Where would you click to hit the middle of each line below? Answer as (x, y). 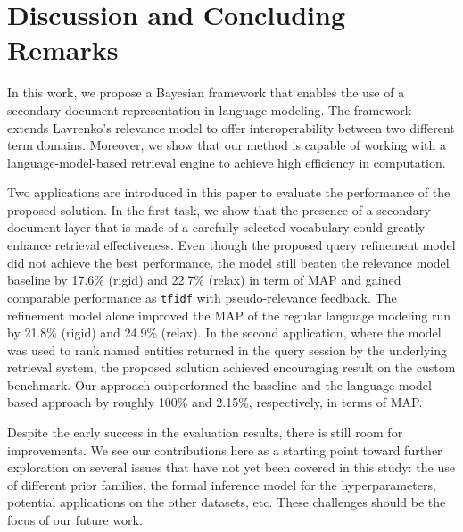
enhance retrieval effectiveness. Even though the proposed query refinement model (231, 245)
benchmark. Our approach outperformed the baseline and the (175, 384)
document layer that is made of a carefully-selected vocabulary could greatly (216, 227)
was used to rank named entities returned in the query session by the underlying (227, 349)
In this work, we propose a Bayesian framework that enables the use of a (206, 92)
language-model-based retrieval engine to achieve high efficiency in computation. (227, 162)
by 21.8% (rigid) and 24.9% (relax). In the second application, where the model (224, 332)
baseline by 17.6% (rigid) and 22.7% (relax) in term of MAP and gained (204, 280)
